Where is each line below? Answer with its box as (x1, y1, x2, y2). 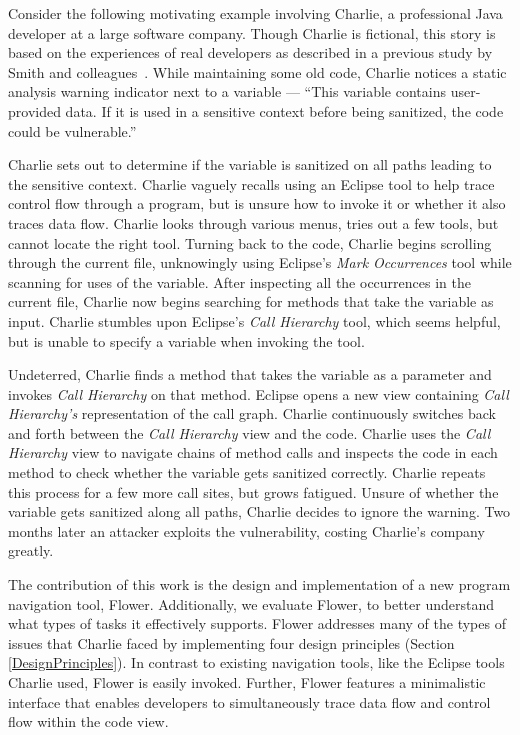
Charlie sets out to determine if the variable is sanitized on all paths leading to (8, 154, 492, 175)
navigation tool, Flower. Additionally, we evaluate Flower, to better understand (8, 593, 494, 614)
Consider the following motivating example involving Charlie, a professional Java (8, 3, 503, 23)
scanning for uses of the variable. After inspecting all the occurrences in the (8, 271, 471, 292)
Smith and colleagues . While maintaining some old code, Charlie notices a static (8, 61, 507, 82)
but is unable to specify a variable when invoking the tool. (8, 330, 365, 351)
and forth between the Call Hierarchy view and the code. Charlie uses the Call (8, 422, 491, 443)
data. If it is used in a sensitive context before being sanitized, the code (65, 100, 504, 121)
